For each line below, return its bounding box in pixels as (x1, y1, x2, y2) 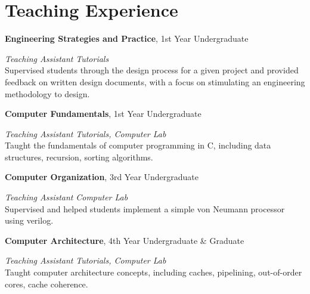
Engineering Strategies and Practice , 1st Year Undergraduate (5, 32, 249, 45)
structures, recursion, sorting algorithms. (5, 150, 153, 163)
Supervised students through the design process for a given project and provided (5, 64, 299, 76)
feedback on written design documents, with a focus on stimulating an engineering (5, 75, 305, 88)
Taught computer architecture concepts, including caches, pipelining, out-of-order (5, 266, 302, 278)
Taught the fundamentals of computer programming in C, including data (5, 139, 271, 151)
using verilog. (5, 214, 54, 227)
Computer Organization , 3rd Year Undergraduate (5, 171, 199, 183)
